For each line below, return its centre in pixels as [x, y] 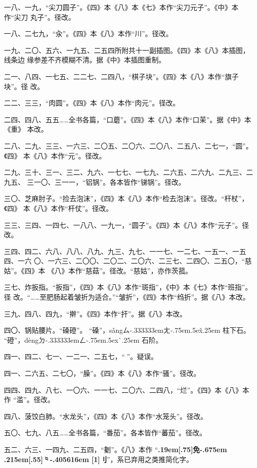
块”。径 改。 [24, 86]
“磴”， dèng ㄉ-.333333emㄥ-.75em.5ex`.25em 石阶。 [83, 339]
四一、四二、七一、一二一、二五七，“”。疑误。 [81, 356]
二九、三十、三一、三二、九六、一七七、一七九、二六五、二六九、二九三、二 [128, 172]
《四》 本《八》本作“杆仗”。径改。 [59, 208]
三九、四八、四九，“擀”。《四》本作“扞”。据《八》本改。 [95, 313]
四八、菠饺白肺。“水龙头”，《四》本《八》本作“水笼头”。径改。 [106, 416]
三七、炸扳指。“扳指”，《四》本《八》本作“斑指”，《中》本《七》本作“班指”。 [128, 287]
